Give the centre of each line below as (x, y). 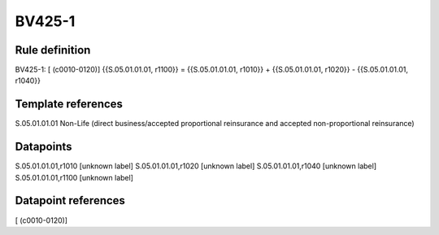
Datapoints (43, 147)
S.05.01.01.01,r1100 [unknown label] (74, 177)
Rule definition (53, 50)
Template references (69, 104)
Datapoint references (70, 200)
